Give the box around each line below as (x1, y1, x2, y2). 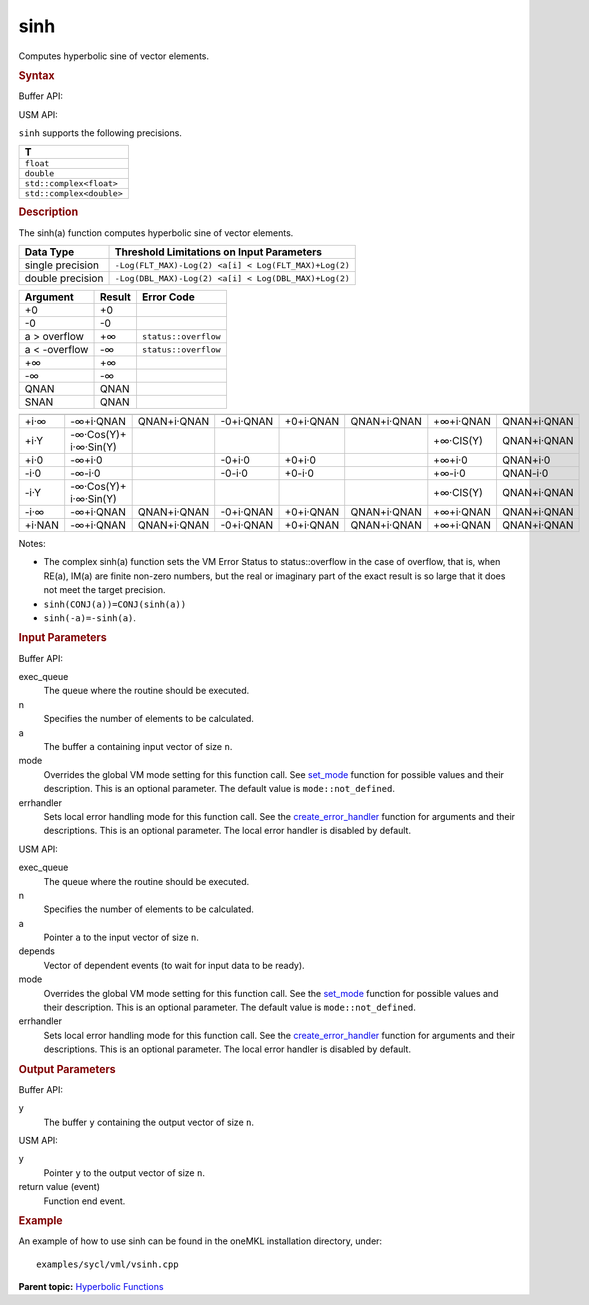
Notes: (18, 538, 46, 550)
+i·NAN (24, 518, 59, 532)
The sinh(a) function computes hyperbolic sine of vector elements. (18, 226, 294, 239)
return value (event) (18, 1181, 100, 1193)
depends (18, 945, 55, 957)
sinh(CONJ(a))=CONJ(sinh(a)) (43, 598, 187, 610)
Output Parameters (18, 1062, 116, 1076)
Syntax (18, 68, 55, 82)
